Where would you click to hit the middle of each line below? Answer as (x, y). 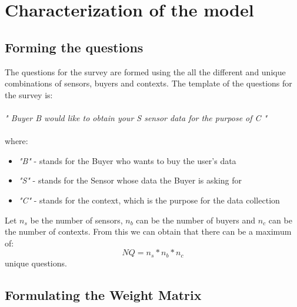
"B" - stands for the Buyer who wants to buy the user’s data (127, 160)
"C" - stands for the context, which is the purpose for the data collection (149, 200)
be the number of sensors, (76, 220)
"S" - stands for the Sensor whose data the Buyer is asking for (130, 180)
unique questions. (36, 263)
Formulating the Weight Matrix (103, 294)
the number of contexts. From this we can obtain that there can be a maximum (148, 231)
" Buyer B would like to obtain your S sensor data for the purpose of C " (136, 117)
